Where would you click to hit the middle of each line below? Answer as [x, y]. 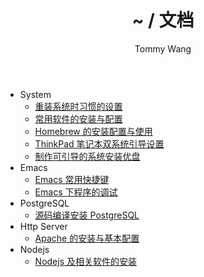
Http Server [43, 226]
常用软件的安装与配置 [78, 118]
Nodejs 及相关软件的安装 [85, 261]
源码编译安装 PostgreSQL [87, 215]
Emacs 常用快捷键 [72, 179]
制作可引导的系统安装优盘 [87, 156]
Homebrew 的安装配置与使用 [93, 131]
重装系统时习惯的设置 [78, 106]
